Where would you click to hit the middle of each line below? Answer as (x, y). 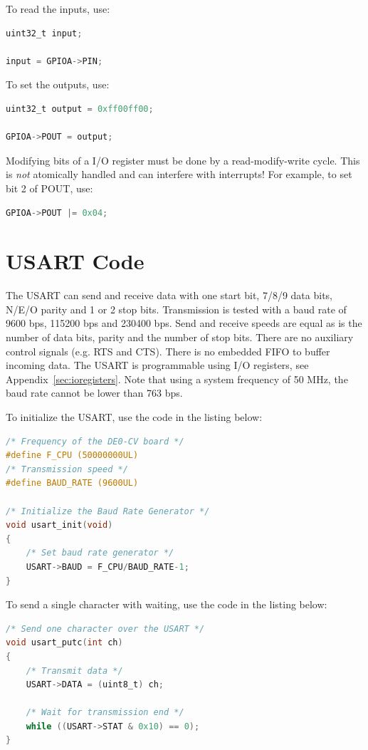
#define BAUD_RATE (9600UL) (72, 483)
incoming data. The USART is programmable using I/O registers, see (157, 365)
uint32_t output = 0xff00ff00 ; (80, 109)
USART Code (75, 261)
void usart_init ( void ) (59, 525)
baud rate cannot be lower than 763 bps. (94, 393)
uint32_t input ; (44, 33)
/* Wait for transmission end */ (105, 713)
